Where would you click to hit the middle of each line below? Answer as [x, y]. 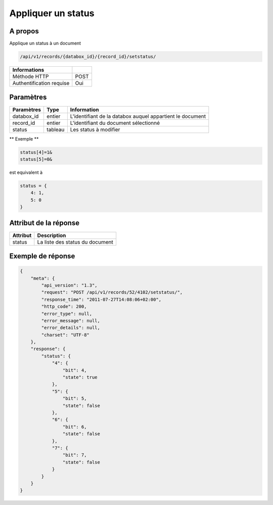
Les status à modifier [95, 129]
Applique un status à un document [45, 43]
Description [52, 235]
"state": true [80, 377]
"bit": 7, [75, 455]
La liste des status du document [75, 242]
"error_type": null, [67, 314]
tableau [55, 129]
